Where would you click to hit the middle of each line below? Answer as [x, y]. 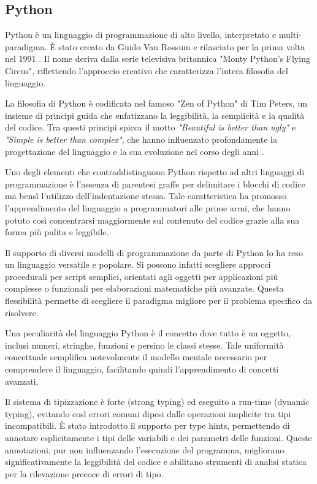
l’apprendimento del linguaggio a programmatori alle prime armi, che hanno [148, 207]
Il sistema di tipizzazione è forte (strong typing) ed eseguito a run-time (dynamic [157, 402]
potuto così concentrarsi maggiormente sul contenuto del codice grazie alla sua [152, 220]
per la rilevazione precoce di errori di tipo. [84, 473]
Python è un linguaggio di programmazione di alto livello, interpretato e [141, 35]
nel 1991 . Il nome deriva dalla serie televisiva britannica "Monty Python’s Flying [158, 59]
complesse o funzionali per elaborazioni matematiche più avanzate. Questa [144, 288]
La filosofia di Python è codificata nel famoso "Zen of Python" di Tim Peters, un [156, 103]
